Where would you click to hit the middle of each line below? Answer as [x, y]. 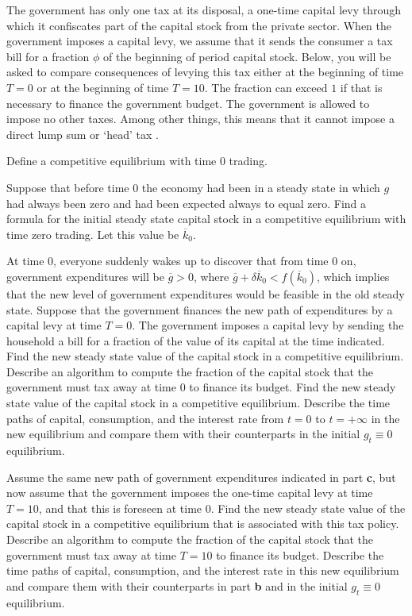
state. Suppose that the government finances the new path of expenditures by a [200, 309]
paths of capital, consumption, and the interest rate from [145, 418]
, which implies [353, 276]
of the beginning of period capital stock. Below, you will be [247, 56]
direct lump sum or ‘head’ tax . [83, 134]
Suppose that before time [68, 187]
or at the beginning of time [103, 87]
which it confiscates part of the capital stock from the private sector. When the [199, 25]
